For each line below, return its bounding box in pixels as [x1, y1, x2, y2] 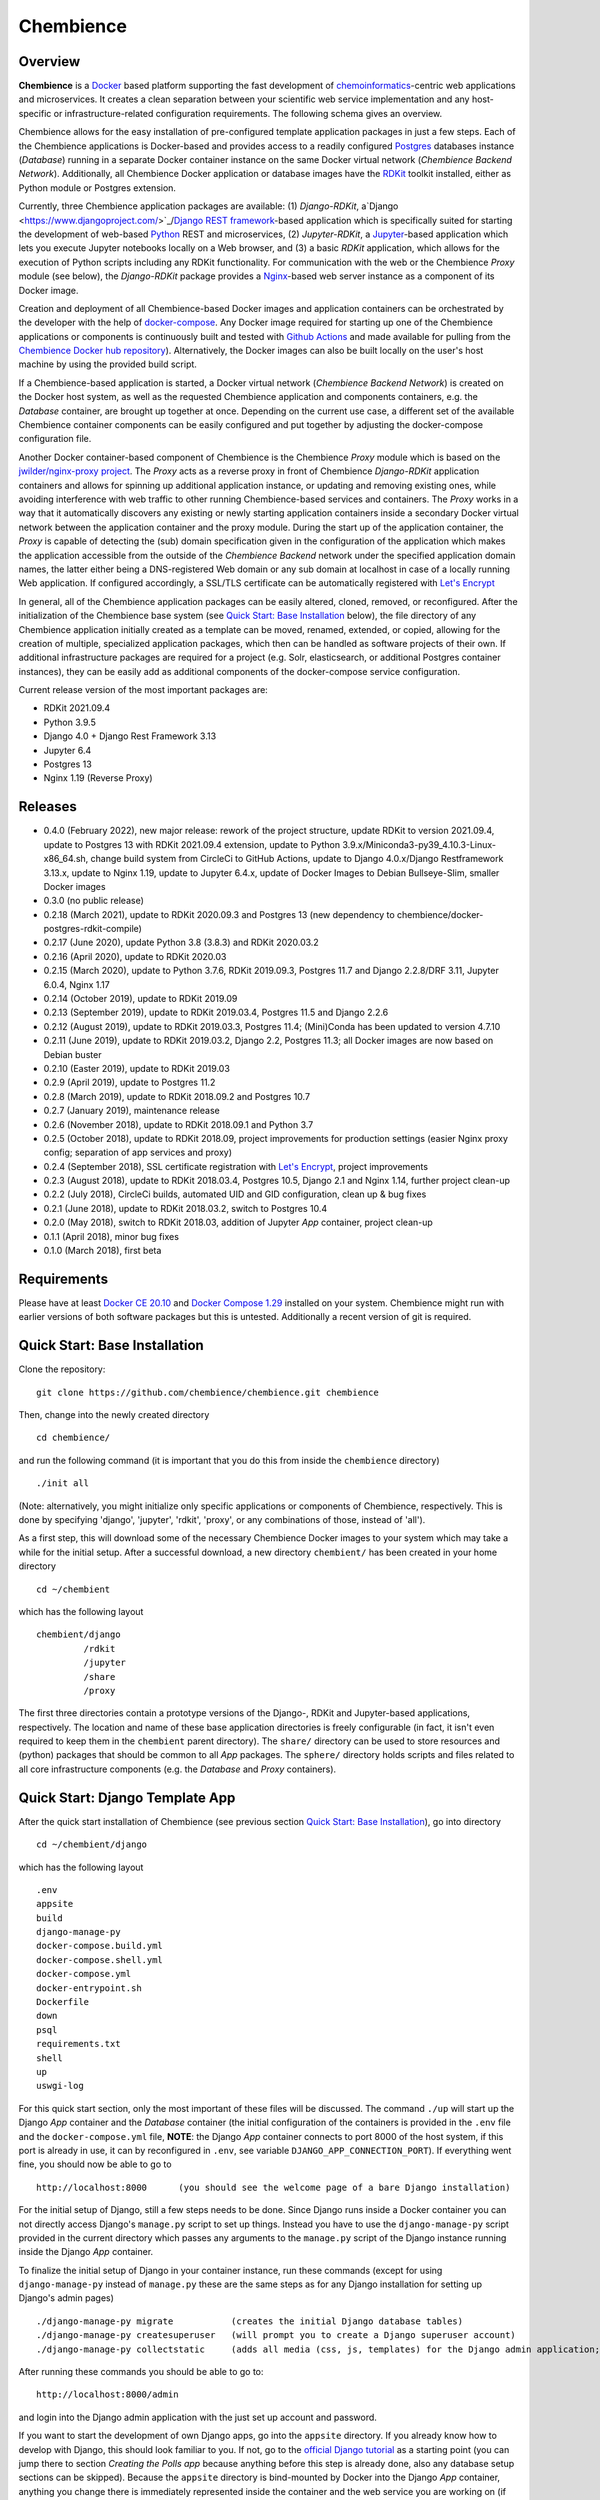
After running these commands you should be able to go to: [18, 2366, 264, 2378]
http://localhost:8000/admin [36, 2389, 179, 2400]
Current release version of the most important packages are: [18, 684, 269, 696]
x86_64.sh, [43, 853, 89, 865]
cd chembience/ [36, 1432, 111, 1444]
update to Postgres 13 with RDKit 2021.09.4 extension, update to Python [43, 838, 341, 850]
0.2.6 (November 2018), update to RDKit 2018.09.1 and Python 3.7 [43, 1118, 314, 1130]
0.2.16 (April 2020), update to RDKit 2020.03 [43, 950, 227, 962]
